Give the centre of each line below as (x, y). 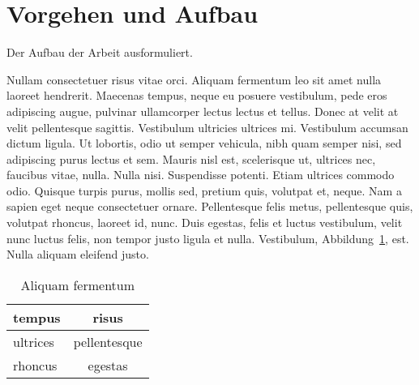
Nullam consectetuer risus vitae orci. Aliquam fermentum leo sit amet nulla (194, 79)
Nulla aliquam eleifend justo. (78, 254)
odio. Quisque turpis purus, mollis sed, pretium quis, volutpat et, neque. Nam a (204, 190)
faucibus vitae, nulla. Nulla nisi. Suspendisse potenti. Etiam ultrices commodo (201, 175)
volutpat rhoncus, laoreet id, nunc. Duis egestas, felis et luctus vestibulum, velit (205, 222)
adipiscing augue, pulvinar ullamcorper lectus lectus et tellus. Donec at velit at (203, 111)
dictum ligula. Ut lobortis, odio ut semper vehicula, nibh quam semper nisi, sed (204, 143)
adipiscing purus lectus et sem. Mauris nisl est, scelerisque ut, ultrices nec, (191, 158)
